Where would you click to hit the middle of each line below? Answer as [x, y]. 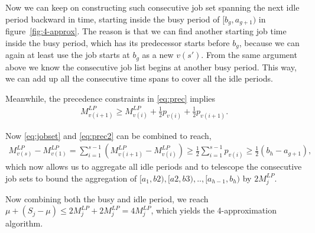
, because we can [269, 42]
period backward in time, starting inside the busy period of [113, 19]
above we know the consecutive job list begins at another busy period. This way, [151, 67]
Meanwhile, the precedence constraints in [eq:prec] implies [111, 98]
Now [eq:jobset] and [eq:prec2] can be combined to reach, [108, 135]
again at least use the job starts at [68, 55]
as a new [158, 55]
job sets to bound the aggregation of [71, 178]
